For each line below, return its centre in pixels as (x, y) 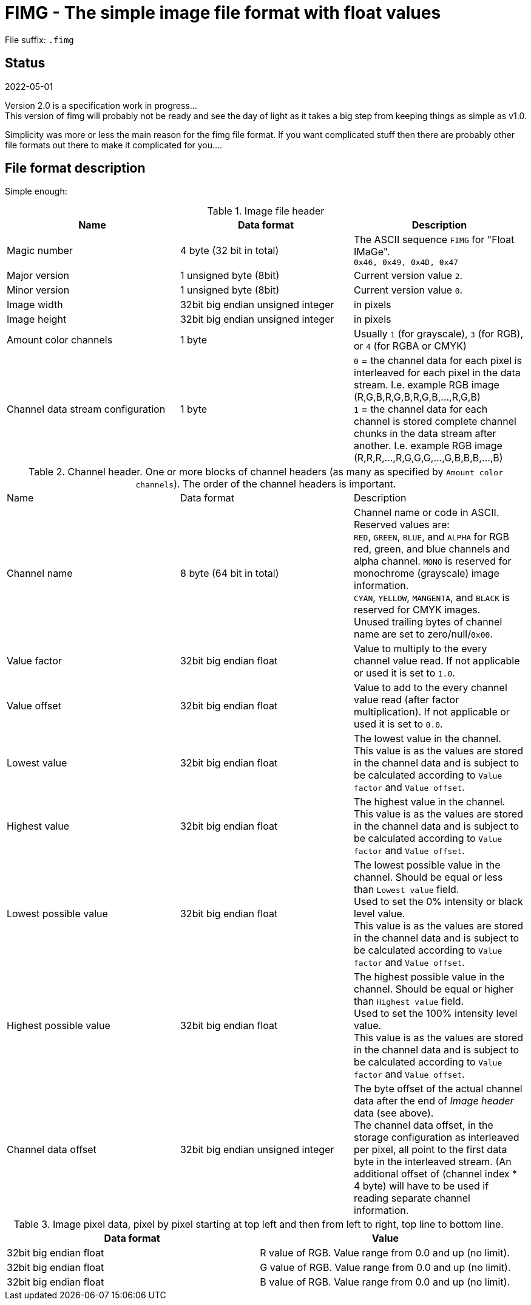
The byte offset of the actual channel (438, 1089)
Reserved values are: (401, 525)
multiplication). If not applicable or (431, 712)
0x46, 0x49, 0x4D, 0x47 (406, 263)
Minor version (38, 290)
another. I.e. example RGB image (428, 446)
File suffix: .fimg (39, 40)
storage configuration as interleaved (436, 1138)
